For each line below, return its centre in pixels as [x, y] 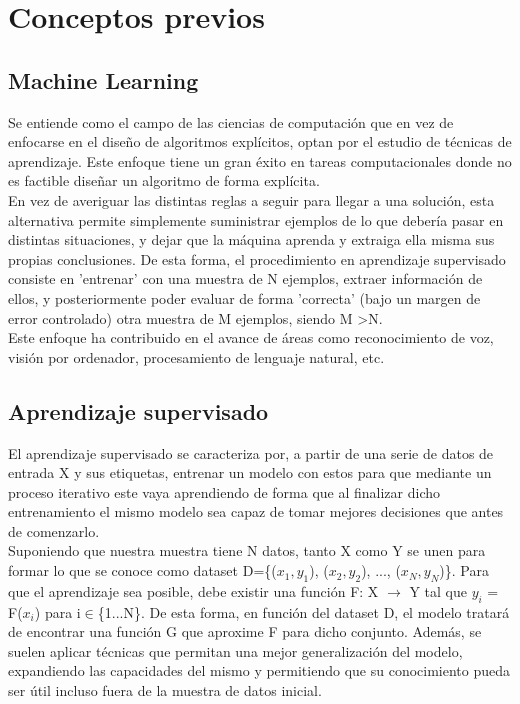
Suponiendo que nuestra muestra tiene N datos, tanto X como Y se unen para [247, 550]
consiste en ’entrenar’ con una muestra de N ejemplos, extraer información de [245, 278]
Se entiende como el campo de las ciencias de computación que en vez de [231, 121]
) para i [57, 611]
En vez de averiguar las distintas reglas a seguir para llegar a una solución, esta [251, 199]
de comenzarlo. [54, 530]
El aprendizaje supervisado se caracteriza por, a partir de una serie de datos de [251, 452]
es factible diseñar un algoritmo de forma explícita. [164, 180]
